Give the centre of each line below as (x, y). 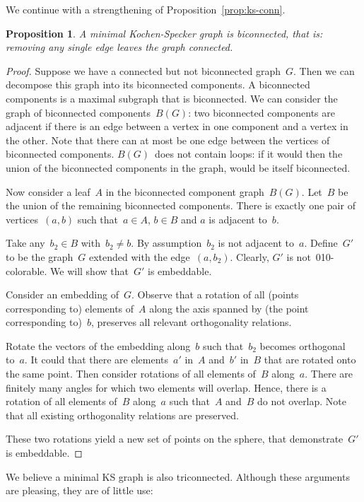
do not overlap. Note (302, 401)
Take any (25, 243)
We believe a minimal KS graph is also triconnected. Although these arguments (178, 476)
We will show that (89, 270)
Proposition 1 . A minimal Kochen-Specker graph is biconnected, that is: (164, 33)
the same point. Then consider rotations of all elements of (131, 374)
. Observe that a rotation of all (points (215, 294)
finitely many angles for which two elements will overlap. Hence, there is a (166, 387)
